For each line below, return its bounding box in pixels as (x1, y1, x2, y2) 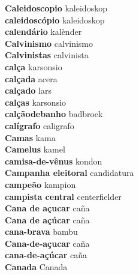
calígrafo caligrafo (5, 119, 74, 131)
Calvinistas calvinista (5, 49, 89, 61)
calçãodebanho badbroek (5, 107, 103, 120)
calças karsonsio (5, 95, 67, 108)
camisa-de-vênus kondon (5, 154, 102, 167)
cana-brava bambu (5, 225, 78, 238)
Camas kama (5, 131, 56, 144)
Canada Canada (5, 261, 68, 273)
